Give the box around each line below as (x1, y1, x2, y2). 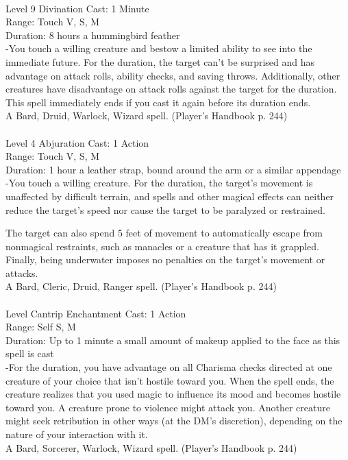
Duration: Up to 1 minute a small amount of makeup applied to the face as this (5, 332, 340, 347)
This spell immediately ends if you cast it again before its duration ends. (5, 95, 311, 109)
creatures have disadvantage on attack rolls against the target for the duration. (5, 82, 337, 96)
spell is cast (5, 346, 54, 361)
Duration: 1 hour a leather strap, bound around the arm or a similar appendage (5, 162, 341, 176)
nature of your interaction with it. (5, 427, 148, 441)
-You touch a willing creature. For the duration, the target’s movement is (5, 175, 313, 190)
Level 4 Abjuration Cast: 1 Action (5, 135, 149, 149)
